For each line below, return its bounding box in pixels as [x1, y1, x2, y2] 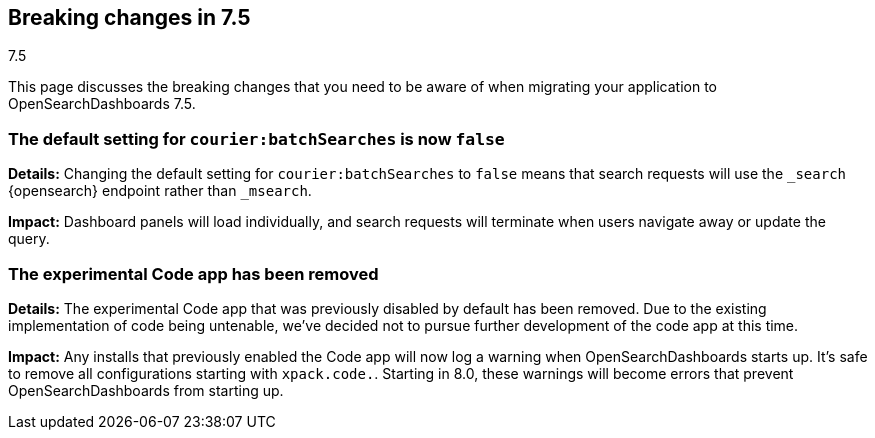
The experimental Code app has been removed [8, 263, 379, 284]
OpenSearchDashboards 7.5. [8, 95, 196, 113]
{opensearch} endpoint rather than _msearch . [8, 182, 312, 200]
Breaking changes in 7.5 [8, 5, 251, 30]
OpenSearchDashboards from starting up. [8, 381, 284, 399]
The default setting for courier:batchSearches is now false [8, 128, 505, 149]
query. [8, 230, 50, 248]
